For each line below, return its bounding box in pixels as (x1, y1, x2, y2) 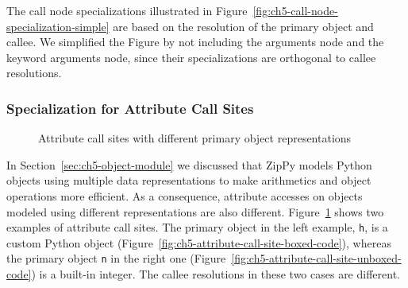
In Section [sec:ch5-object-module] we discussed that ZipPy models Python (6, 156, 372, 173)
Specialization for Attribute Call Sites (6, 98, 254, 118)
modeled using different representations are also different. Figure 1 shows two (6, 203, 384, 220)
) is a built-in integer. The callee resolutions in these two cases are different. (31, 266, 400, 282)
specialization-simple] (6, 18, 110, 34)
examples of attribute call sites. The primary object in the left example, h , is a (6, 219, 388, 235)
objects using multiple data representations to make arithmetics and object (6, 172, 371, 189)
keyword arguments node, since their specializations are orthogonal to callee (6, 49, 376, 65)
